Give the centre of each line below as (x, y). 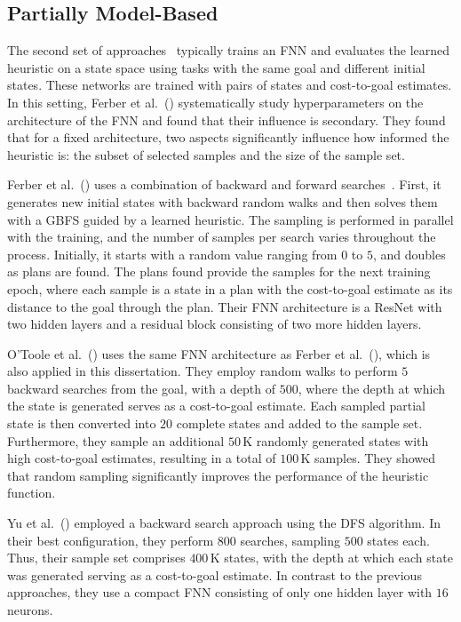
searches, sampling (290, 540)
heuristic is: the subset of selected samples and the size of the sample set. (206, 154)
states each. (398, 540)
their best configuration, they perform (111, 540)
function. (32, 493)
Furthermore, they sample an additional (116, 440)
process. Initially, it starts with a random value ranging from (172, 254)
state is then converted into (82, 423)
